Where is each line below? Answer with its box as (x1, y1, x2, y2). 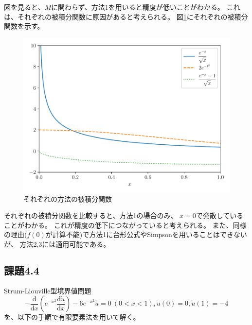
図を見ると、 (4, 2, 45, 12)
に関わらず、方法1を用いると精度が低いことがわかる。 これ (51, 2, 240, 12)
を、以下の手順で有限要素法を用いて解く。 (4, 312, 140, 322)
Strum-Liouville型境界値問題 (4, 285, 91, 295)
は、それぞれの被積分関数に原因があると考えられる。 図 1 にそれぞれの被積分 (4, 11, 248, 21)
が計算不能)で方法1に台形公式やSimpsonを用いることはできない (45, 229, 247, 239)
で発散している (196, 210, 244, 220)
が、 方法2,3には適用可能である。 (4, 239, 110, 249)
